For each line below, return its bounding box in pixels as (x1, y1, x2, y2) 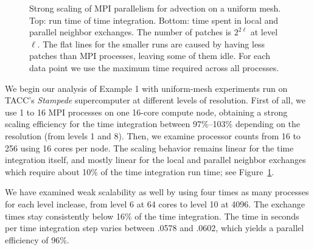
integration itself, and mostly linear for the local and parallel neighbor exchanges (5, 153, 306, 166)
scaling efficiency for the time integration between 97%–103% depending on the (5, 117, 301, 130)
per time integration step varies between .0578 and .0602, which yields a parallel (5, 221, 304, 234)
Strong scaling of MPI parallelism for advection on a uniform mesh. (29, 2, 281, 14)
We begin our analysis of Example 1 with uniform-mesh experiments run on (5, 82, 288, 94)
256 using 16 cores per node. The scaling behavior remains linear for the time (5, 141, 294, 154)
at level (250, 26, 278, 38)
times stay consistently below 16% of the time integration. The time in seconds (5, 209, 299, 222)
